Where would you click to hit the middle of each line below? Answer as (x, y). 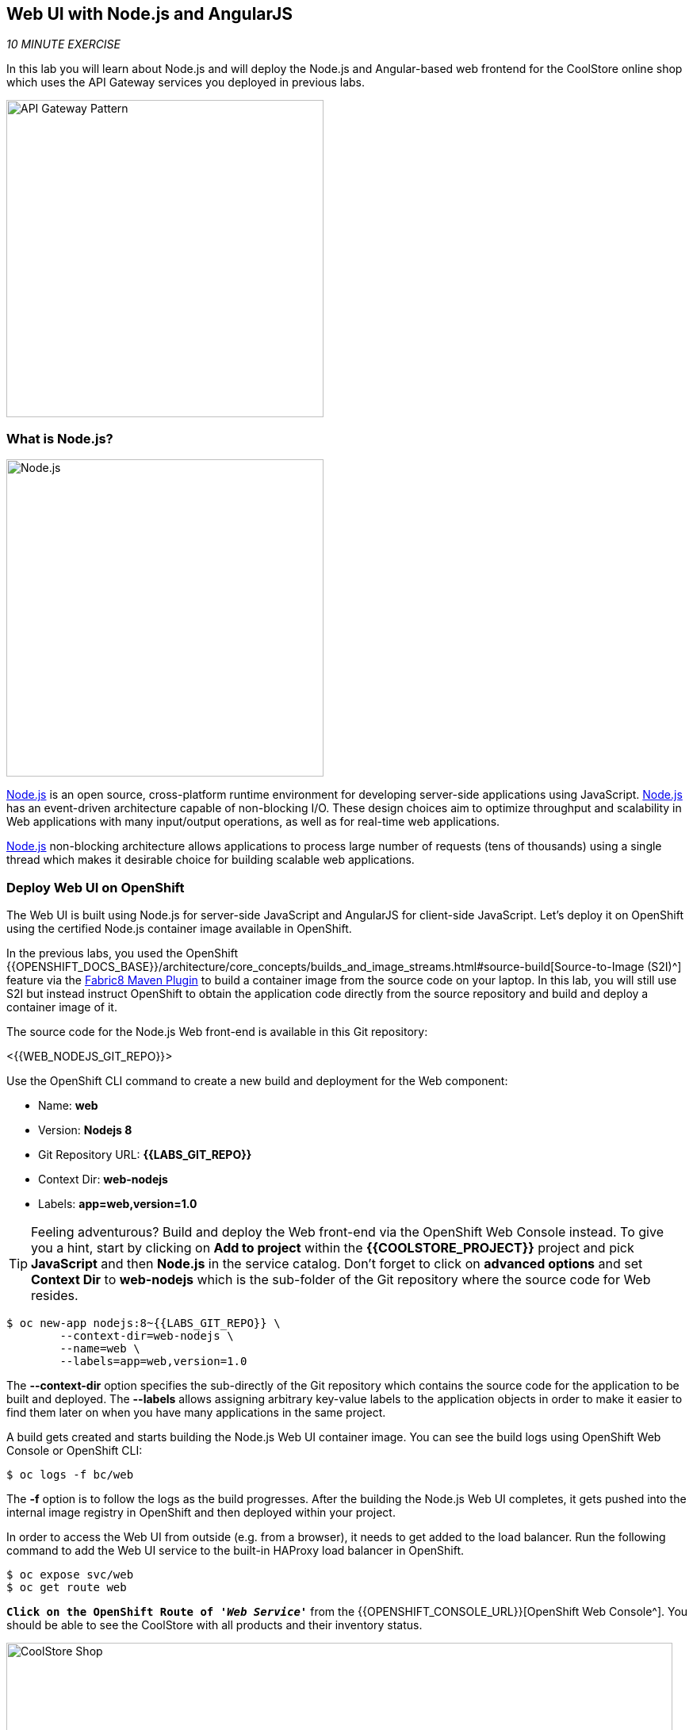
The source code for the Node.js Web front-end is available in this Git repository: (217, 1031)
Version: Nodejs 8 (85, 1130)
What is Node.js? (60, 438)
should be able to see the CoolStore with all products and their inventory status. (214, 1625)
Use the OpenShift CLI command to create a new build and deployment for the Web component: (257, 1080)
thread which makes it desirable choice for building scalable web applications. (211, 860)
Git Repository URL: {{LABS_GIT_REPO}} (145, 1154)
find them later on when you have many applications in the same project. (196, 1412)
